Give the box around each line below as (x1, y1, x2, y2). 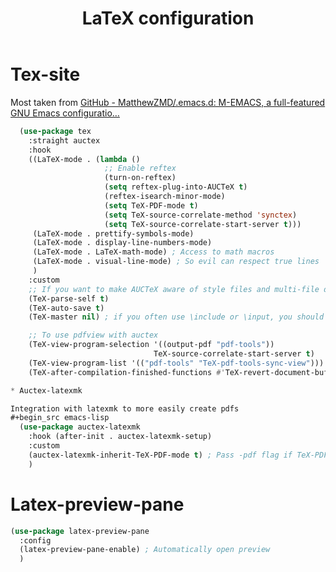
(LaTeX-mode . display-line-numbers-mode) (32, 238, 213, 248)
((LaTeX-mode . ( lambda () (28, 154, 141, 164)
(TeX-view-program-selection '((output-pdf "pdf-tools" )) (28, 340, 275, 350)
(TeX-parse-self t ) (28, 293, 110, 304)
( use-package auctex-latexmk (19, 422, 141, 432)
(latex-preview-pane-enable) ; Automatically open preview (19, 545, 271, 555)
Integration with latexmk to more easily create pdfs (10, 403, 240, 414)
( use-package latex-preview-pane (10, 526, 150, 536)
